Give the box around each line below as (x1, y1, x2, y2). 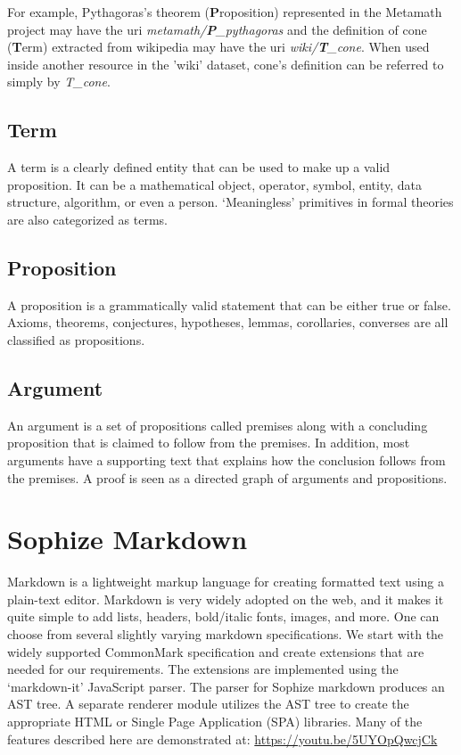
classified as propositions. (7, 330, 145, 349)
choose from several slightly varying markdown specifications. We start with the (7, 625, 444, 644)
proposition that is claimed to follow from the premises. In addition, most (7, 433, 410, 452)
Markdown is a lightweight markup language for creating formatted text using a (7, 572, 444, 591)
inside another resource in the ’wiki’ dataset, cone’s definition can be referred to (7, 54, 444, 73)
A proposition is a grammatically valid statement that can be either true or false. (7, 295, 451, 314)
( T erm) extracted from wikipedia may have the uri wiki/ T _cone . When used (7, 37, 430, 56)
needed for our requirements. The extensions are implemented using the (7, 660, 399, 678)
